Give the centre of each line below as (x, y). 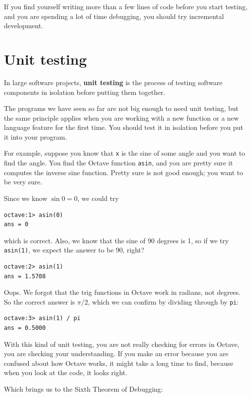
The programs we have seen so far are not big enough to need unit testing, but (121, 108)
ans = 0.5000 (25, 328)
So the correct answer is (40, 301)
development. (24, 26)
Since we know (26, 198)
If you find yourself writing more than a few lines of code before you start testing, (126, 6)
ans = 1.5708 (25, 276)
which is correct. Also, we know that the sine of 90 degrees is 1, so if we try (117, 240)
